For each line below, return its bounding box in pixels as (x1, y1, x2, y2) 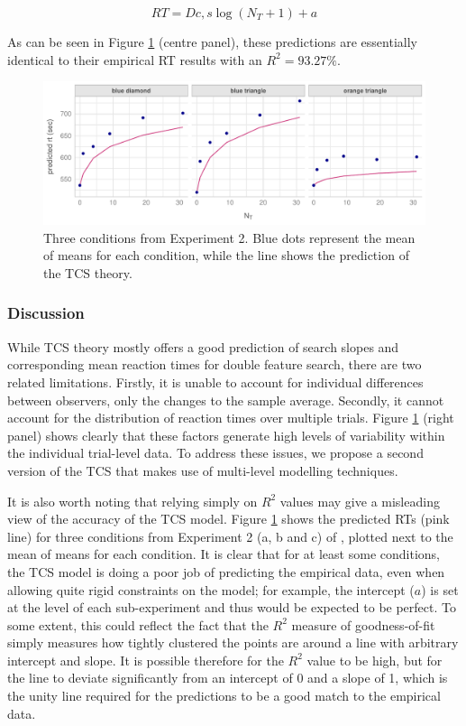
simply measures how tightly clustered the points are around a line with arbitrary (7, 633, 459, 652)
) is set (421, 580, 459, 599)
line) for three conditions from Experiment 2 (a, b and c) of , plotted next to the (7, 526, 453, 545)
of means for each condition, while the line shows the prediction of (43, 246, 409, 265)
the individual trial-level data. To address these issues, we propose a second (7, 443, 424, 462)
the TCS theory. (43, 263, 132, 282)
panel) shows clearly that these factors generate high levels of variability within (7, 425, 445, 444)
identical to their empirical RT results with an (7, 50, 262, 69)
